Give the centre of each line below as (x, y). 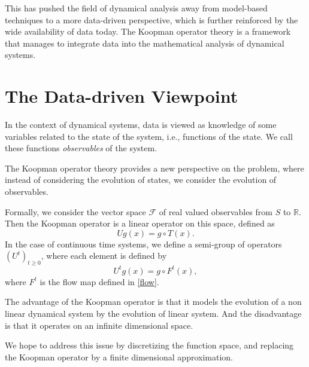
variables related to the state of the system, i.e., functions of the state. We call (149, 136)
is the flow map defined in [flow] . (99, 281)
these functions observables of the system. (81, 148)
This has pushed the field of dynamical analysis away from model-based (136, 8)
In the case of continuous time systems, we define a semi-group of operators (143, 244)
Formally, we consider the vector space (75, 211)
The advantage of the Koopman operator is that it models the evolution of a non (153, 302)
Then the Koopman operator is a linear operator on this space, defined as (140, 223)
